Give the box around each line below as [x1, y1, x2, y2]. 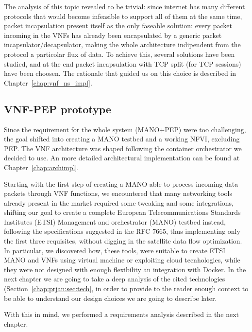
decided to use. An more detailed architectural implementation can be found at [4, 153, 240, 163]
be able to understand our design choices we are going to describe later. [4, 293, 217, 303]
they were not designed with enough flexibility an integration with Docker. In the [4, 264, 246, 274]
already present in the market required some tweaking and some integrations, [4, 197, 234, 208]
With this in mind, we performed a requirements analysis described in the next [4, 309, 239, 319]
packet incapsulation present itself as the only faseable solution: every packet [4, 20, 232, 31]
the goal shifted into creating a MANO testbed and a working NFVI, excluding [4, 134, 240, 144]
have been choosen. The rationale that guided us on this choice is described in [4, 68, 236, 78]
